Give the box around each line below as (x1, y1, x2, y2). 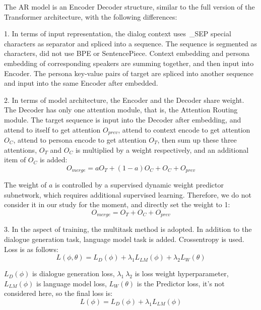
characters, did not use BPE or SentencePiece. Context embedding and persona (4, 48, 250, 58)
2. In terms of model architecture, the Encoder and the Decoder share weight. (4, 94, 244, 105)
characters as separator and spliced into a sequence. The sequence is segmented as (4, 38, 257, 48)
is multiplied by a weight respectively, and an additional (75, 144, 249, 155)
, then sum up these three (157, 134, 237, 145)
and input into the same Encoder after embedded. (4, 78, 158, 88)
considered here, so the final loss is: (4, 288, 113, 298)
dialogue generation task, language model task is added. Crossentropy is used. (4, 234, 244, 244)
